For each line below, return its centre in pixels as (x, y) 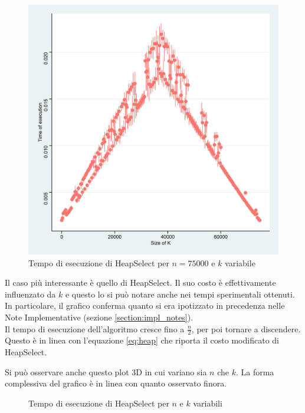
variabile (240, 262)
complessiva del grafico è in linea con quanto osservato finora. (116, 383)
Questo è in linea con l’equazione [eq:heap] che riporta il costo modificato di (142, 340)
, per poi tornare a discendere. (246, 328)
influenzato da (30, 294)
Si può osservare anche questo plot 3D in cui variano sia (106, 371)
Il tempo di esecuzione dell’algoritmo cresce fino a (95, 328)
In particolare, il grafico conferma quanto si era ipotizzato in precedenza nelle (145, 305)
